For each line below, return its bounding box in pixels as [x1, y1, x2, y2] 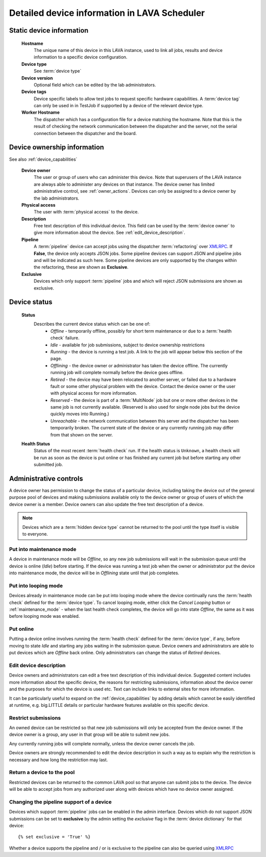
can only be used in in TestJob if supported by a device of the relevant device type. [33, 103, 204, 109]
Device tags [21, 89, 47, 95]
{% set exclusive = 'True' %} [18, 834, 91, 840]
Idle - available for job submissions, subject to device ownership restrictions [50, 342, 205, 348]
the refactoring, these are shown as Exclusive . [33, 264, 129, 270]
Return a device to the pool [9, 769, 75, 776]
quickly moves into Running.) [50, 411, 109, 417]
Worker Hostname [21, 109, 60, 116]
